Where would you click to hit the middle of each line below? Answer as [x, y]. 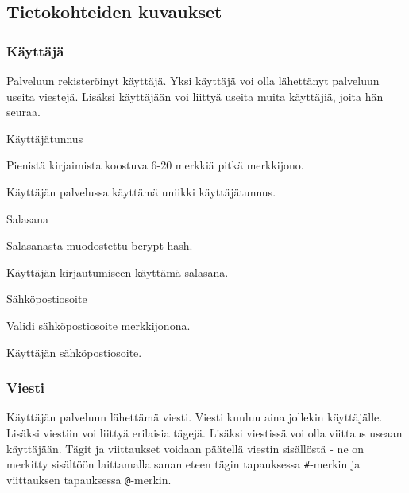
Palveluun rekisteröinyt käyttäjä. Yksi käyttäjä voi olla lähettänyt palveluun [193, 80]
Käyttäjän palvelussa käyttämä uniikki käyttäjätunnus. [141, 191]
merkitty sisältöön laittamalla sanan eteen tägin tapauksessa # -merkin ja [183, 464]
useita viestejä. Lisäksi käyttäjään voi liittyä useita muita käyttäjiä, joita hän [195, 96]
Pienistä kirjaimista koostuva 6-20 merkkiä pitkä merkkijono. [155, 165]
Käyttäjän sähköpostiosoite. [74, 352]
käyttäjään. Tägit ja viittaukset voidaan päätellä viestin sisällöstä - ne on [185, 448]
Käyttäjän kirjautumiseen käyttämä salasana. [118, 272]
